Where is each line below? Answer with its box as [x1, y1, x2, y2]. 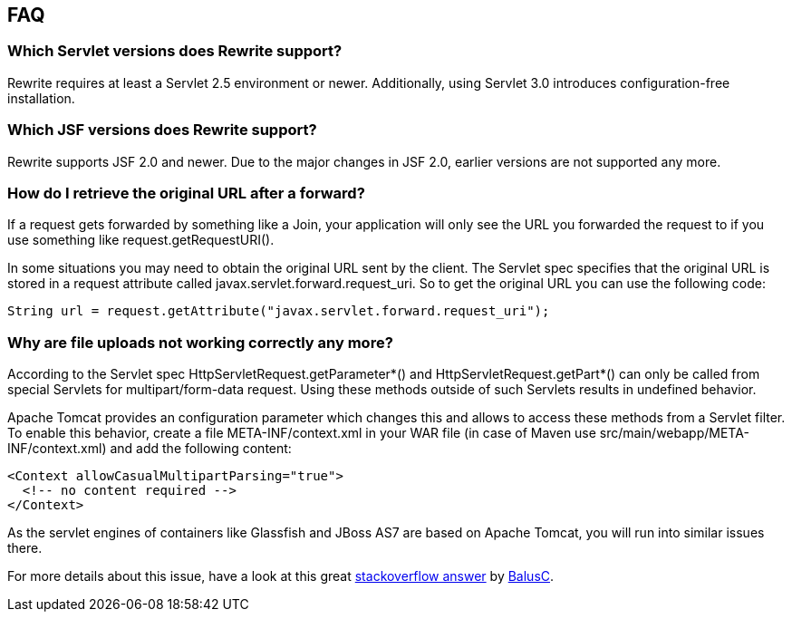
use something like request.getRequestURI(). [7, 232, 275, 248]
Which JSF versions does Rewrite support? [7, 121, 317, 140]
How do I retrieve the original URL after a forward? [7, 183, 365, 202]
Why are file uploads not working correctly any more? [7, 333, 393, 352]
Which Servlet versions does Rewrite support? [7, 42, 343, 61]
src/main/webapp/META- [599, 425, 749, 441]
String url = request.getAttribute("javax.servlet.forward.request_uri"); [7, 304, 550, 319]
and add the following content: [110, 440, 292, 457]
